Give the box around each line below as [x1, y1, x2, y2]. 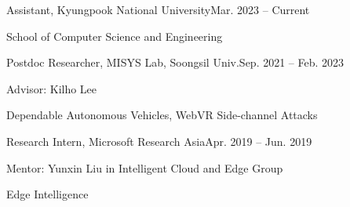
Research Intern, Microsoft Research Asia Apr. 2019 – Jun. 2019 [6, 133, 312, 149]
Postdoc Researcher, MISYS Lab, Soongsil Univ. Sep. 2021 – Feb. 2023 [6, 54, 345, 71]
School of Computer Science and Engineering [6, 27, 223, 44]
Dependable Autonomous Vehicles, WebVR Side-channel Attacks [6, 107, 318, 123]
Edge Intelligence [6, 186, 89, 202]
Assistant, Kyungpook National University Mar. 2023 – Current [6, 2, 310, 17]
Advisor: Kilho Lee [6, 80, 97, 96]
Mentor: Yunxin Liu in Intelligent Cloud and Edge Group [6, 159, 283, 176]
